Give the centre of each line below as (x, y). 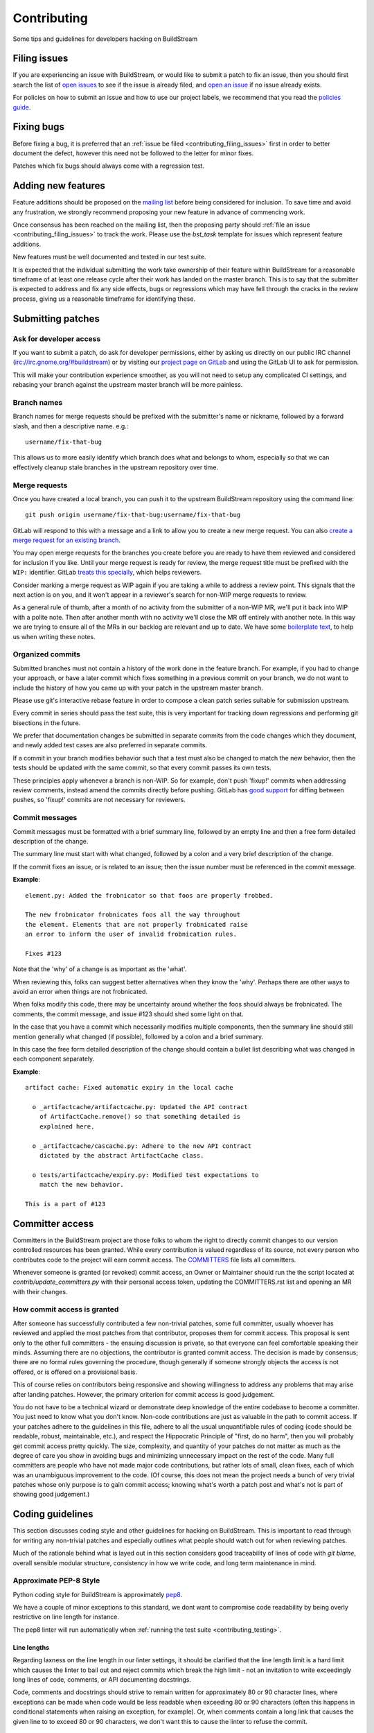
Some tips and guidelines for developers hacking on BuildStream (105, 39)
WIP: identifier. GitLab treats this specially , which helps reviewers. (107, 573)
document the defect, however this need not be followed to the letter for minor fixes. (133, 153)
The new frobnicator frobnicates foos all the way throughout (133, 915)
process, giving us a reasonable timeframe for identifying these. (104, 299)
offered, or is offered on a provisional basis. (75, 1372)
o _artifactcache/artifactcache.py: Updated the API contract (140, 1107)
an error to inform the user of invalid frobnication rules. (131, 934)
